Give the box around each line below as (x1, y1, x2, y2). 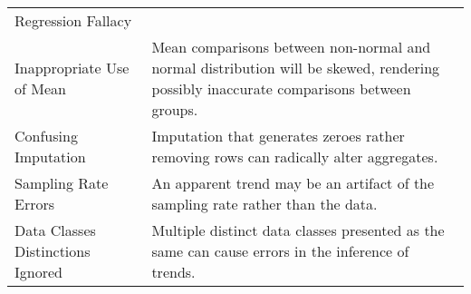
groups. (151, 99, 198, 120)
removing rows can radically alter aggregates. (151, 146, 438, 167)
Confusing (14, 125, 78, 146)
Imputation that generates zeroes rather (151, 125, 405, 146)
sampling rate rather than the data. (151, 193, 378, 214)
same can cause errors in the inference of (151, 240, 409, 261)
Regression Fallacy (14, 10, 132, 31)
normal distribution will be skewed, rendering (151, 57, 440, 78)
